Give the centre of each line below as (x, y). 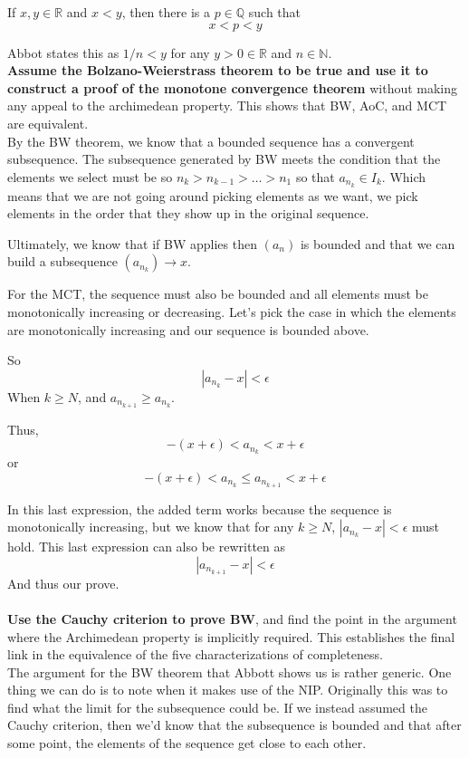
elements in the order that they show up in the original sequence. (188, 213)
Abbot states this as (63, 52)
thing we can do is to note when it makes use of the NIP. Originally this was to (228, 690)
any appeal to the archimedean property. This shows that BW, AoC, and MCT (227, 106)
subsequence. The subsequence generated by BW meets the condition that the (224, 159)
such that (275, 12)
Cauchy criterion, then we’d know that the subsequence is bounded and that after (234, 725)
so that (315, 176)
